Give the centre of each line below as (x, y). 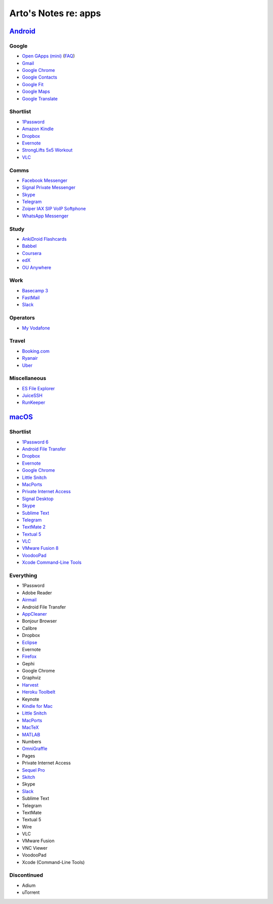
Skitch (29, 777)
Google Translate (40, 98)
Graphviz (32, 678)
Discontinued (26, 875)
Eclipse (30, 642)
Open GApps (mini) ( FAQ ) (49, 56)
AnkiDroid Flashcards (44, 239)
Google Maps (36, 92)
